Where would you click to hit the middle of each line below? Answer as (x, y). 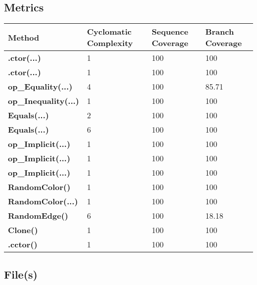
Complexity (110, 43)
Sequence (170, 32)
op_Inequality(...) (44, 101)
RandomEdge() (38, 216)
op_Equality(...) (40, 87)
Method (24, 37)
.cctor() (23, 244)
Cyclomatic (109, 32)
